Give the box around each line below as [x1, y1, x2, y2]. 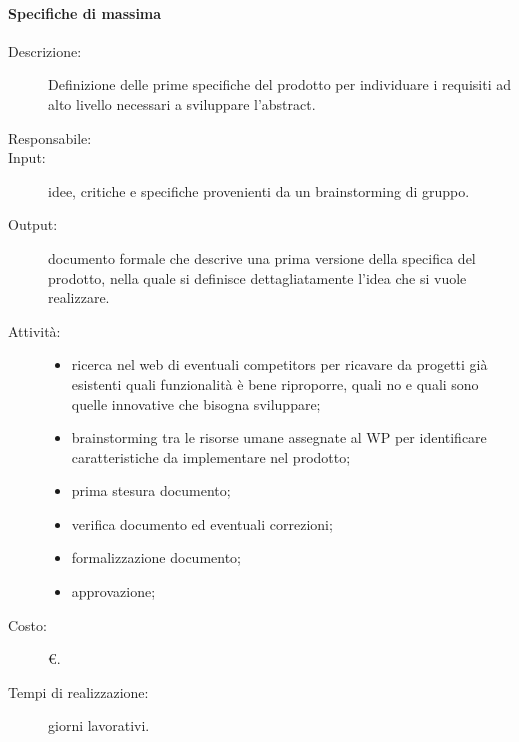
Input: [8, 147, 46, 168]
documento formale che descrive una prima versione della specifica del [48, 247, 476, 268]
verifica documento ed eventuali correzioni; [71, 513, 333, 534]
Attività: [8, 320, 61, 341]
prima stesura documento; [71, 480, 231, 501]
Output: [8, 214, 58, 235]
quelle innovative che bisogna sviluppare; [71, 393, 321, 414]
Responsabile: [8, 127, 92, 148]
